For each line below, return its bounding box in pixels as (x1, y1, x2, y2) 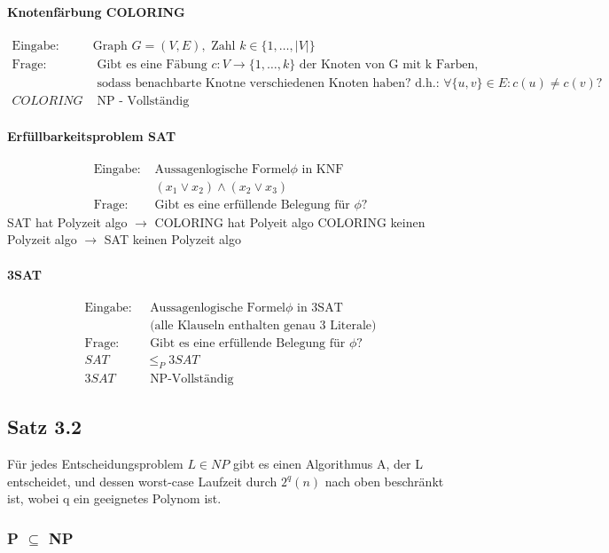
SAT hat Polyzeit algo (7, 212, 128, 231)
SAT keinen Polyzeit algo (104, 230, 242, 249)
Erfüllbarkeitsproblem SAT (7, 126, 176, 145)
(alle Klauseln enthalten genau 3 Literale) (150, 319, 377, 332)
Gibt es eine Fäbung (97, 58, 207, 71)
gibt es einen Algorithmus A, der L (232, 454, 423, 472)
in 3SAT (297, 301, 343, 314)
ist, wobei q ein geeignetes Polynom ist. (7, 489, 222, 508)
